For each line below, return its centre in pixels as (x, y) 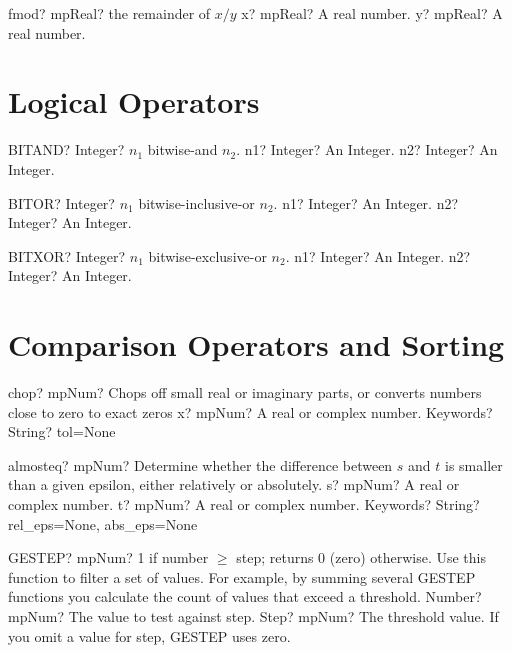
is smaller (474, 464)
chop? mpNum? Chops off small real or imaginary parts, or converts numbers (245, 392)
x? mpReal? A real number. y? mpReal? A (372, 13)
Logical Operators (134, 101)
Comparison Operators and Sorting (256, 344)
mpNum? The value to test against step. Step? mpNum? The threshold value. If (253, 615)
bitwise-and (182, 149)
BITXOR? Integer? (67, 255)
